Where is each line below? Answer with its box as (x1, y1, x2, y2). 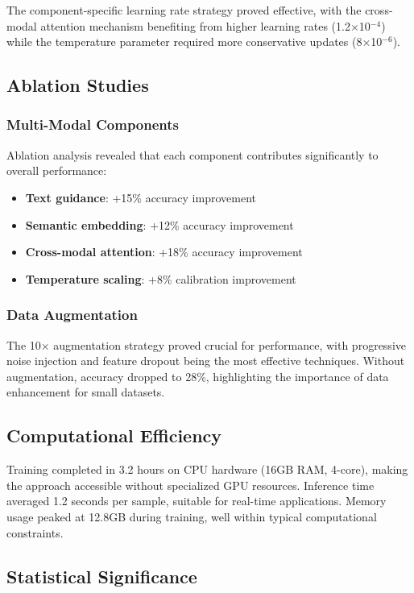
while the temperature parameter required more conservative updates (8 (6, 33, 362, 50)
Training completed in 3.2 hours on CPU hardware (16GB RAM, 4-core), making (6, 461, 408, 478)
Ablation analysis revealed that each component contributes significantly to (6, 146, 379, 163)
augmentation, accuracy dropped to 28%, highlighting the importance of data (6, 367, 389, 384)
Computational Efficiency (6, 423, 222, 448)
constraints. (6, 524, 64, 541)
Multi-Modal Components (6, 114, 180, 135)
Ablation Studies (6, 73, 149, 97)
